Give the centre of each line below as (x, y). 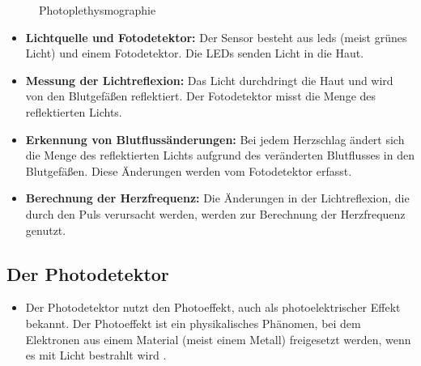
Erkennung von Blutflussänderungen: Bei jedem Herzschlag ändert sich (215, 139)
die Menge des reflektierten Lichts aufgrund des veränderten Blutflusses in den (220, 155)
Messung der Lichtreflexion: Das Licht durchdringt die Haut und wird (209, 80)
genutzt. (46, 230)
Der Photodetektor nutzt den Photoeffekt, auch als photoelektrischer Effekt (213, 307)
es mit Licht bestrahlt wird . (96, 355)
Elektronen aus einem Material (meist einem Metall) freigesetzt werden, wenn (218, 339)
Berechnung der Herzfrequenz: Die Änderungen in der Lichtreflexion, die (217, 198)
